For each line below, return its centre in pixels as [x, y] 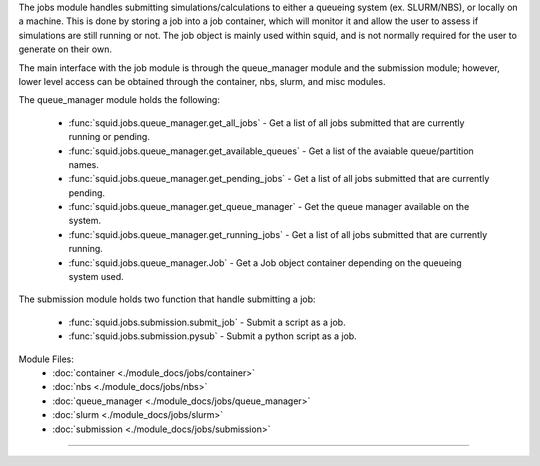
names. [83, 164]
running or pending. [109, 137]
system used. [96, 277]
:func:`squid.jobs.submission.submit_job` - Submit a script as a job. [207, 322]
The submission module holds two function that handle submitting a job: [167, 299]
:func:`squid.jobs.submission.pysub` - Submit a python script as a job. [212, 336]
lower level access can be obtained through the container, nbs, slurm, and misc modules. [202, 81]
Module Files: [46, 359]
